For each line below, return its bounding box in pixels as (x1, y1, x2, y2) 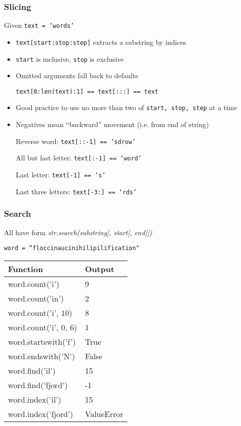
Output (85, 263, 115, 275)
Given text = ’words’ (4, 20, 74, 30)
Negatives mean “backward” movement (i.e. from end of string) (15, 119, 209, 130)
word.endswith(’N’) (8, 350, 75, 362)
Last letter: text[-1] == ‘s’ (15, 169, 106, 179)
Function (8, 263, 43, 275)
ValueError (85, 408, 123, 420)
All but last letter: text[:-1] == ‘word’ (15, 152, 142, 163)
